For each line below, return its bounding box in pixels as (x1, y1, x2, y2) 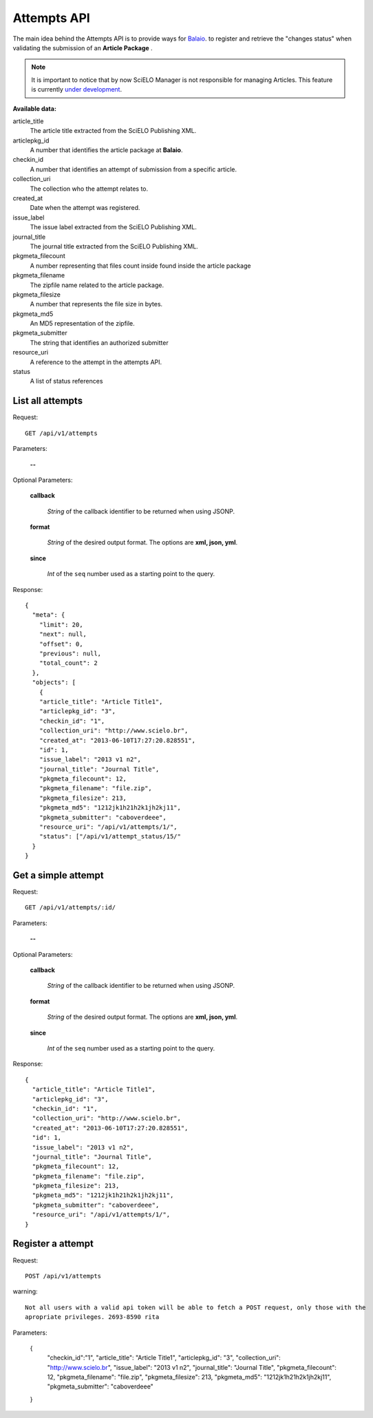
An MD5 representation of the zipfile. (30, 319, 136, 328)
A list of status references (30, 377, 103, 385)
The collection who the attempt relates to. (30, 184, 149, 193)
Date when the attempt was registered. (30, 204, 140, 212)
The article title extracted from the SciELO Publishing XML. (30, 127, 197, 135)
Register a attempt (12, 1238, 94, 1249)
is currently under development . (31, 85, 122, 94)
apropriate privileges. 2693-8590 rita (25, 1313, 160, 1321)
